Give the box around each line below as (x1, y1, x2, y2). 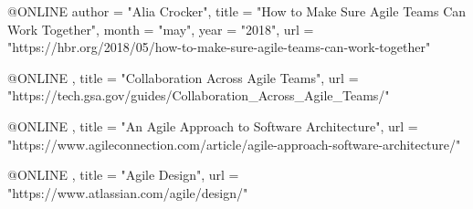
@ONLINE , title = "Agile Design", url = (7, 165, 239, 184)
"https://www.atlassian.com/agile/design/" (7, 183, 248, 202)
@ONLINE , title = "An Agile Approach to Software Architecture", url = (7, 116, 418, 135)
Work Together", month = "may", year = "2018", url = (7, 19, 314, 38)
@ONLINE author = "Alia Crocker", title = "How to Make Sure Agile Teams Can (7, 2, 467, 20)
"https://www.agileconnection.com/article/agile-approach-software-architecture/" (7, 134, 461, 153)
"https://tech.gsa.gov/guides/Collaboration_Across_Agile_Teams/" (7, 86, 390, 105)
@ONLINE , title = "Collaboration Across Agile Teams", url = (7, 68, 359, 87)
